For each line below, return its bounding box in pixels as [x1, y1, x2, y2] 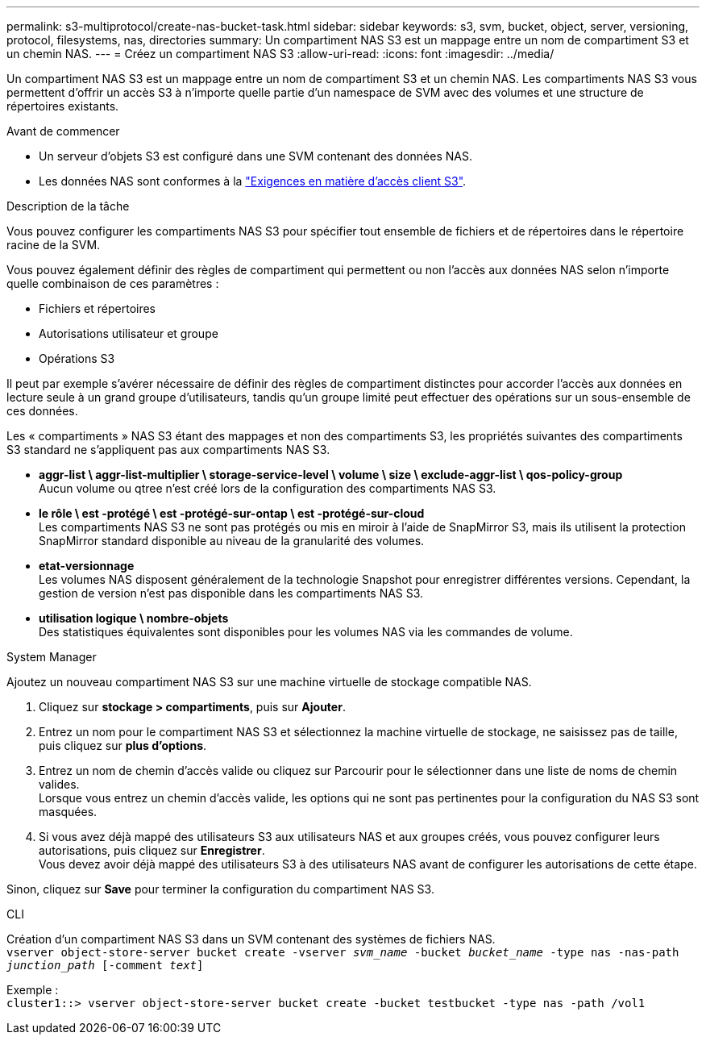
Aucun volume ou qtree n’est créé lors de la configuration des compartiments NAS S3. [39, 481, 496, 495]
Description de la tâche [6, 199, 130, 213]
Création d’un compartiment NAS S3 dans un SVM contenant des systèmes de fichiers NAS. [6, 932, 496, 946]
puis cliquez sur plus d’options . [39, 739, 207, 752]
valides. [39, 777, 80, 791]
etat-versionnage [39, 559, 135, 573]
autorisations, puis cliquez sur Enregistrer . [39, 843, 265, 857]
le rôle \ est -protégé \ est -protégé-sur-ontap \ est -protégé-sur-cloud [39, 506, 425, 520]
